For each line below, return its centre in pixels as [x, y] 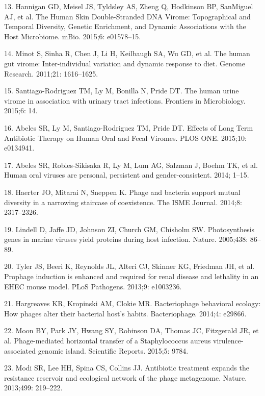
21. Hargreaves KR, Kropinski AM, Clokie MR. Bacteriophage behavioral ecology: [132, 303]
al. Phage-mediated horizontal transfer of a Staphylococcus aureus [108, 341]
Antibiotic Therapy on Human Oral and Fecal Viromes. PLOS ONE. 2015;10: [125, 138]
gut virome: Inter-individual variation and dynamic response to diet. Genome [125, 63]
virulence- [228, 341]
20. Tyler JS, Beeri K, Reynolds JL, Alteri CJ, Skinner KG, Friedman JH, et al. [129, 266]
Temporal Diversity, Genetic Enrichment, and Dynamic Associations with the [125, 26]
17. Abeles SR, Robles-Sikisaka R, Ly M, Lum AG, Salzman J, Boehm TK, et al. [131, 165]
